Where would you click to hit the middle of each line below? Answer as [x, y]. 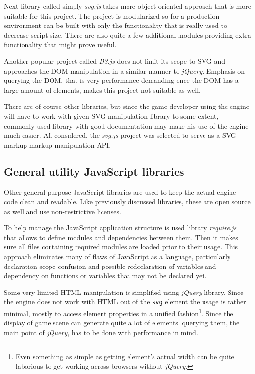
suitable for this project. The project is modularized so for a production [112, 15]
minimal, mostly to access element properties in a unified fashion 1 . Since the [119, 312]
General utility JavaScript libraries [94, 171]
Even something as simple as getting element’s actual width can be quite [125, 356]
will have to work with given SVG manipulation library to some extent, [111, 116]
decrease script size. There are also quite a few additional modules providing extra [127, 35]
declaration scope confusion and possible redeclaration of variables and [110, 266]
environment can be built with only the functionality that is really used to [115, 25]
